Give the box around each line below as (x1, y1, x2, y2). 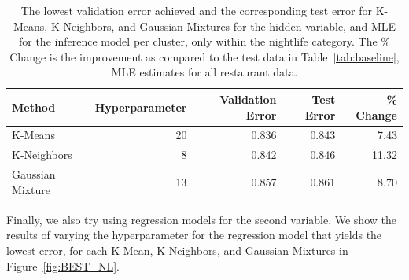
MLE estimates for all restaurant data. (111, 64, 298, 80)
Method (12, 98, 56, 115)
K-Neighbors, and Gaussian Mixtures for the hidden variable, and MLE (50, 17, 396, 34)
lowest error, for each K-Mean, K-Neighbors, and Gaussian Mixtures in (6, 241, 348, 258)
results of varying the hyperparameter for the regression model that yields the (6, 227, 382, 243)
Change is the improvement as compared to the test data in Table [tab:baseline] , (9, 48, 400, 64)
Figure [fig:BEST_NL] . (6, 257, 120, 274)
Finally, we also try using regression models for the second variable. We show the (6, 211, 396, 227)
